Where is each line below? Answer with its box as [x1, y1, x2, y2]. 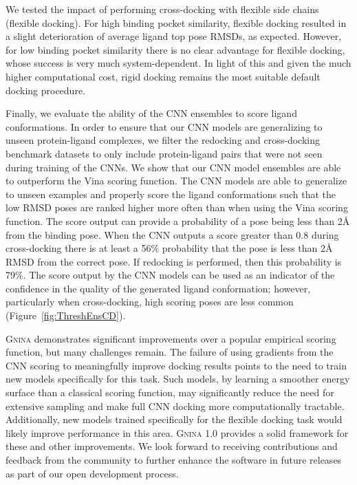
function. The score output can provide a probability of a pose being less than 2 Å [6, 213, 350, 228]
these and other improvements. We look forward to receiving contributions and [6, 439, 338, 453]
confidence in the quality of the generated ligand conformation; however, [6, 281, 311, 295]
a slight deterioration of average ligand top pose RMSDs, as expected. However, [6, 29, 342, 43]
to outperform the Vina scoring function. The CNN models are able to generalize [6, 173, 347, 188]
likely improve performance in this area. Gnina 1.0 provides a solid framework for [6, 425, 349, 440]
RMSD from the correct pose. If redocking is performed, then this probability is [6, 254, 342, 268]
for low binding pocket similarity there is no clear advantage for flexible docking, [6, 42, 345, 56]
